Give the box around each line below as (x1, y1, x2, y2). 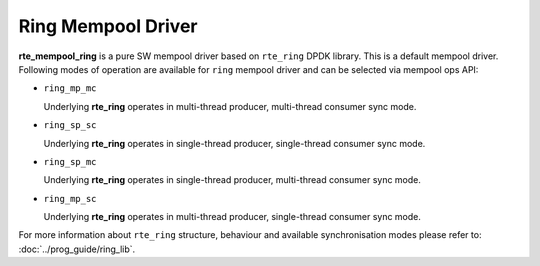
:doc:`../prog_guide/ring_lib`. (18, 243, 136, 255)
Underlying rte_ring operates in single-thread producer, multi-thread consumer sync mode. (43, 174, 422, 186)
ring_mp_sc (43, 193, 97, 204)
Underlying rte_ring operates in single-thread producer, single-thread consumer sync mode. (43, 137, 426, 149)
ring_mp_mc (43, 83, 97, 94)
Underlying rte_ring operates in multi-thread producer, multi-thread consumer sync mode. (43, 100, 417, 112)
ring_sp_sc (43, 120, 97, 131)
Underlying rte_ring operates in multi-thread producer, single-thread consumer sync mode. (43, 211, 422, 223)
